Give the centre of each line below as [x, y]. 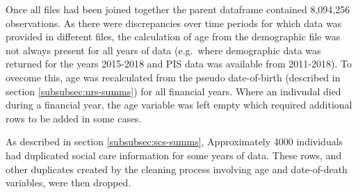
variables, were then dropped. [68, 183]
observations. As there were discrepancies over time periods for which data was [174, 23]
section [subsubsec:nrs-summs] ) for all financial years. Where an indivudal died [173, 91]
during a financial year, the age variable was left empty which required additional [179, 105]
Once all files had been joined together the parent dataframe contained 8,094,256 [178, 9]
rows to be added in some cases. [74, 118]
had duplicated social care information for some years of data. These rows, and [174, 155]
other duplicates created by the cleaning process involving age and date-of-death [177, 169]
